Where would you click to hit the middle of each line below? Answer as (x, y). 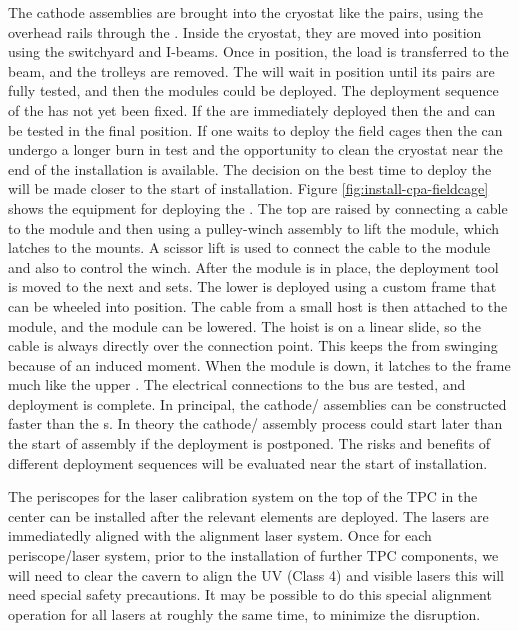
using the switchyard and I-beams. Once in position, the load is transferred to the (258, 51)
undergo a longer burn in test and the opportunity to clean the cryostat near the (255, 149)
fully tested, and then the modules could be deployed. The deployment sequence (253, 90)
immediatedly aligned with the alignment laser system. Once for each (220, 535)
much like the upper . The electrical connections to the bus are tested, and (237, 384)
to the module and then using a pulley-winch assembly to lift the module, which (254, 227)
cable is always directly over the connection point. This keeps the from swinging (253, 345)
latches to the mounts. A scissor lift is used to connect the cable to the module (249, 247)
